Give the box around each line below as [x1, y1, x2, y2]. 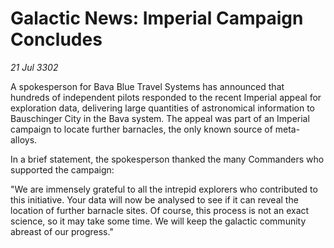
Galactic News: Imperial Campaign [10, 7, 304, 30]
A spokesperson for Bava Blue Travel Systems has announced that [10, 80, 285, 92]
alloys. [10, 133, 38, 146]
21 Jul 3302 [10, 61, 59, 73]
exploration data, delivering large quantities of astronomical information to [10, 102, 315, 114]
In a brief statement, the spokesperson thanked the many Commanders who [10, 153, 325, 165]
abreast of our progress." [10, 225, 114, 237]
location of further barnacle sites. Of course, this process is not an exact [10, 204, 310, 216]
